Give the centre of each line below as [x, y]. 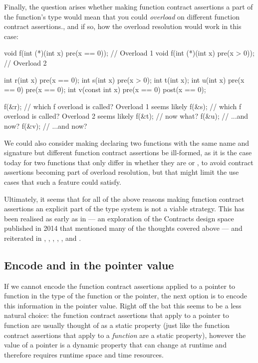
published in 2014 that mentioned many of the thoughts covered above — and [123, 228]
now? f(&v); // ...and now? [46, 125]
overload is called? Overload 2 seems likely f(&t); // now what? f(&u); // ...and [126, 116]
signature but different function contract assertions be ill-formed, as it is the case [128, 152]
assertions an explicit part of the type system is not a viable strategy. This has [124, 209]
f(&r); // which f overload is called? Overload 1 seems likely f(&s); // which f [123, 106]
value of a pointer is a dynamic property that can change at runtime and [115, 345]
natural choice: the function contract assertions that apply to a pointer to [117, 315]
